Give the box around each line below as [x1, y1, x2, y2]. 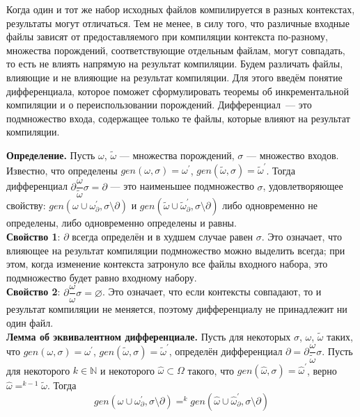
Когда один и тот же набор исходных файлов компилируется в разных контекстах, [6, 2, 355, 16]
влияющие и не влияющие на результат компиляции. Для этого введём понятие [6, 69, 343, 84]
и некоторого [100, 363, 155, 377]
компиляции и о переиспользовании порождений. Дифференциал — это [6, 97, 312, 112]
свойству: [6, 198, 46, 213]
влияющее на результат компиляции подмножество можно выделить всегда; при [6, 243, 345, 257]
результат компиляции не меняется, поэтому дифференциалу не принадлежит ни [6, 302, 347, 316]
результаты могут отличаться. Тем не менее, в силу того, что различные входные [6, 15, 350, 30]
